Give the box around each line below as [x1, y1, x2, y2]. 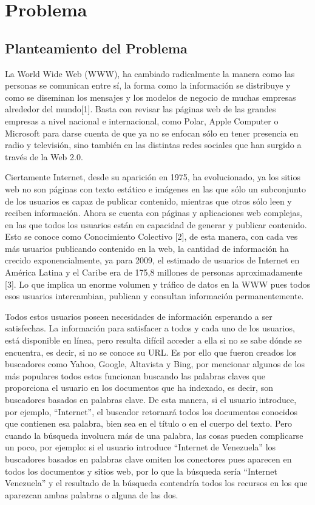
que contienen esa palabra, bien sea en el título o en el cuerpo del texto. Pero [5, 417, 292, 430]
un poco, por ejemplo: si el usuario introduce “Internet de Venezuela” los [5, 441, 276, 453]
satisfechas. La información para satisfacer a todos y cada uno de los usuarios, [5, 322, 295, 334]
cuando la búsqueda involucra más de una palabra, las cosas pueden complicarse [5, 429, 303, 441]
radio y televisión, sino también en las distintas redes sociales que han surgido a [5, 138, 302, 151]
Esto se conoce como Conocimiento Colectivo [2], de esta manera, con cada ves [5, 230, 298, 243]
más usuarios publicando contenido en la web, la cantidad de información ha [5, 242, 289, 254]
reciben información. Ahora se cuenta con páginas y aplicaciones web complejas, [5, 206, 303, 219]
